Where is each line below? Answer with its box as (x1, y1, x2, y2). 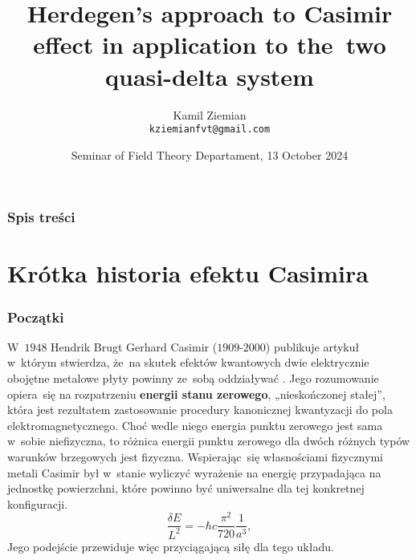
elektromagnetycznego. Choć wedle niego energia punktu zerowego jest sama (7, 416, 383, 433)
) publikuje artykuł (265, 338, 360, 355)
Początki (7, 306, 64, 327)
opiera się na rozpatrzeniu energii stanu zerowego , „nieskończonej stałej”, (7, 385, 385, 402)
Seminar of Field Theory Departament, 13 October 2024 (71, 146, 349, 163)
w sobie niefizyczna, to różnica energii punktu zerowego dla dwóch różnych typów (7, 432, 410, 449)
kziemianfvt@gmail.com (149, 124, 271, 136)
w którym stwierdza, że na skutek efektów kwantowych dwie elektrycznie (7, 354, 369, 371)
